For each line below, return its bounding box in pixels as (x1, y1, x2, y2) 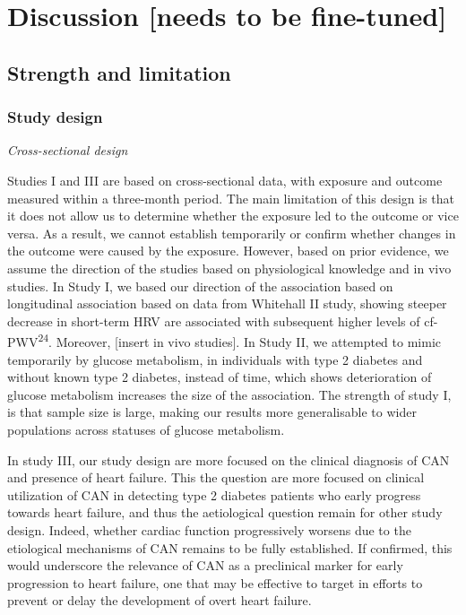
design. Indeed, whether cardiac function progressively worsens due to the (7, 520, 411, 539)
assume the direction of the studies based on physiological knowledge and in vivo (7, 258, 452, 277)
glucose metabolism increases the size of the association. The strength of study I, (7, 385, 452, 403)
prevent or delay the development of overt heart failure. (7, 591, 312, 610)
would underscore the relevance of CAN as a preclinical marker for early (7, 556, 403, 575)
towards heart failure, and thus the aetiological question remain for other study (7, 503, 443, 522)
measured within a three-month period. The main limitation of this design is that (7, 188, 454, 207)
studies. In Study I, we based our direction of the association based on (7, 276, 393, 295)
